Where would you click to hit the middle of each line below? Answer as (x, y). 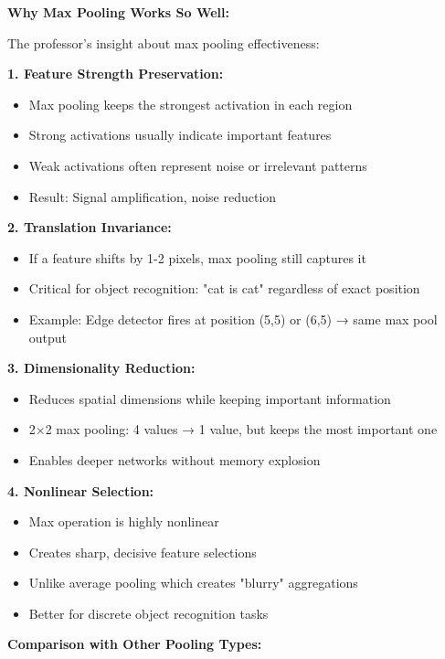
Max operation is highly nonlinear (124, 521)
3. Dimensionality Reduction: (101, 368)
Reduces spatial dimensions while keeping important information (210, 398)
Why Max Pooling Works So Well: (119, 12)
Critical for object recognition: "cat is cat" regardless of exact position (224, 288)
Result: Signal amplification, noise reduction (153, 196)
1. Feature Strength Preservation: (116, 74)
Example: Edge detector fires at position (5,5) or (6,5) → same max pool (233, 319)
